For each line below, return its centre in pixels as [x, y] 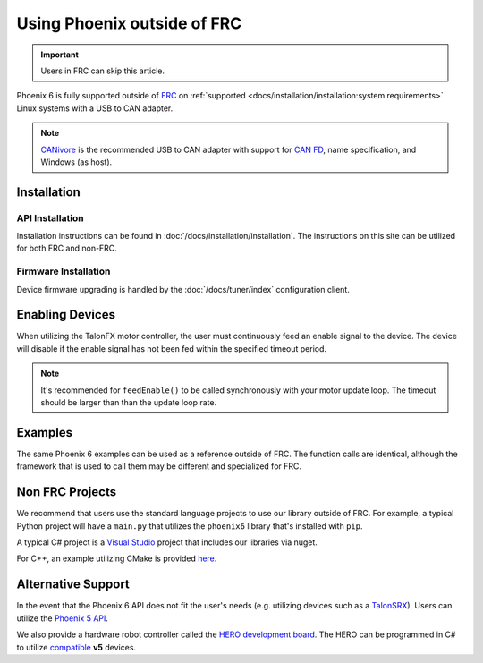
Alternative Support [73, 585]
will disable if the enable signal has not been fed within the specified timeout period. [171, 348]
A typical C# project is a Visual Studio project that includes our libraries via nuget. [167, 542]
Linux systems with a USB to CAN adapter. [95, 108]
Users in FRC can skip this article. [103, 71]
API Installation [50, 217]
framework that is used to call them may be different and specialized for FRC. [159, 466]
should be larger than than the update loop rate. [129, 403]
